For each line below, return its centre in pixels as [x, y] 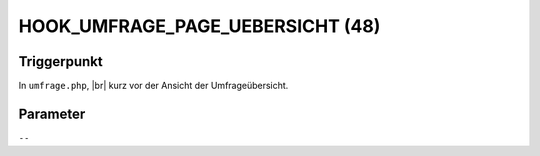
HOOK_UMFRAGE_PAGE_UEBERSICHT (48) [199, 26]
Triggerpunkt [61, 61]
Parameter [52, 113]
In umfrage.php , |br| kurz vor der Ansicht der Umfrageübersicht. [153, 86]
